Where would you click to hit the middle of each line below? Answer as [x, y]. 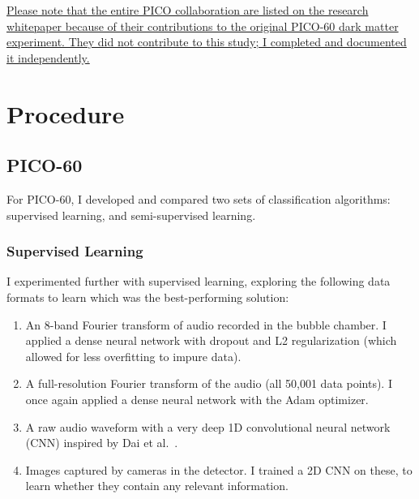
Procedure [66, 113]
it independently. [48, 57]
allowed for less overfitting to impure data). [133, 356]
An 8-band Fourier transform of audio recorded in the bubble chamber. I [206, 324]
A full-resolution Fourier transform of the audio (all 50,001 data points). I [209, 383]
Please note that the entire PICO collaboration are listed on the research [188, 10]
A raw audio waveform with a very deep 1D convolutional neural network [208, 426]
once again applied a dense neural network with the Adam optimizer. [197, 399]
